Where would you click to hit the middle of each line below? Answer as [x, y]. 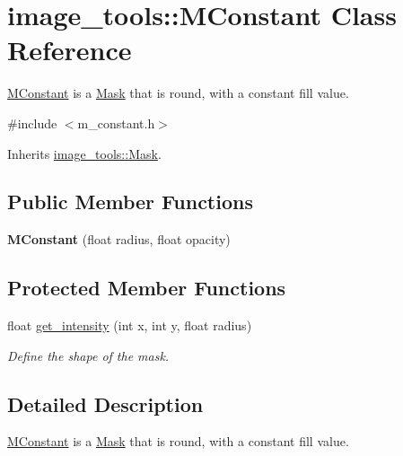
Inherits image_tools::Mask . [84, 153]
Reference [70, 50]
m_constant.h [116, 123]
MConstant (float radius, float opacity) [119, 239]
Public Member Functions [130, 202]
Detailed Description [105, 403]
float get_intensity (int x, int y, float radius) [130, 325]
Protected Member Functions [147, 288]
